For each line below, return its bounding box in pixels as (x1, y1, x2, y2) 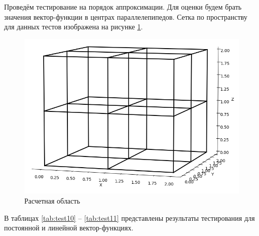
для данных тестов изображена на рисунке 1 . (4, 21, 143, 32)
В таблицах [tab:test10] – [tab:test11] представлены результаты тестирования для (4, 212, 255, 223)
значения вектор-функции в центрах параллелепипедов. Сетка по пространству (4, 11, 247, 22)
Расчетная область (24, 195, 80, 206)
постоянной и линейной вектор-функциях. (4, 222, 134, 233)
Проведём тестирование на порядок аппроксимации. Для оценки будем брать (4, 2, 242, 12)
